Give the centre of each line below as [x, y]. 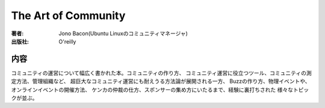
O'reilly [67, 41]
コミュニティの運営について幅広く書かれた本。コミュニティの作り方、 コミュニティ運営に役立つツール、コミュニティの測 [162, 73]
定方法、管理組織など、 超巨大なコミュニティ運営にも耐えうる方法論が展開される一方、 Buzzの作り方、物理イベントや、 [161, 81]
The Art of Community [68, 16]
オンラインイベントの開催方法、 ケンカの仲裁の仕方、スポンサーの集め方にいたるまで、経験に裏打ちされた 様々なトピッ [160, 90]
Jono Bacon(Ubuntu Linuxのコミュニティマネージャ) [123, 33]
